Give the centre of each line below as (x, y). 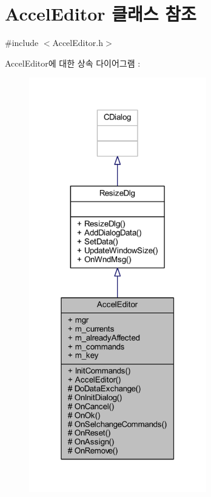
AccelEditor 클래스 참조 (101, 14)
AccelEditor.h (78, 43)
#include (22, 43)
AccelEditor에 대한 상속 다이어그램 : (73, 63)
